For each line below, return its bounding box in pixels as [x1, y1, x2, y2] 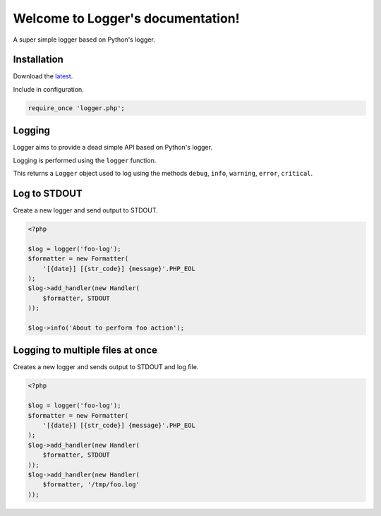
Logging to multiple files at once [13, 344, 158, 356]
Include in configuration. [13, 85, 84, 93]
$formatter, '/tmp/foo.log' [42, 481, 140, 488]
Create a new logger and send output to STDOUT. [13, 206, 158, 215]
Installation [13, 54, 64, 66]
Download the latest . [13, 72, 73, 80]
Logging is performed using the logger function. [13, 156, 157, 164]
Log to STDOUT [13, 187, 83, 199]
